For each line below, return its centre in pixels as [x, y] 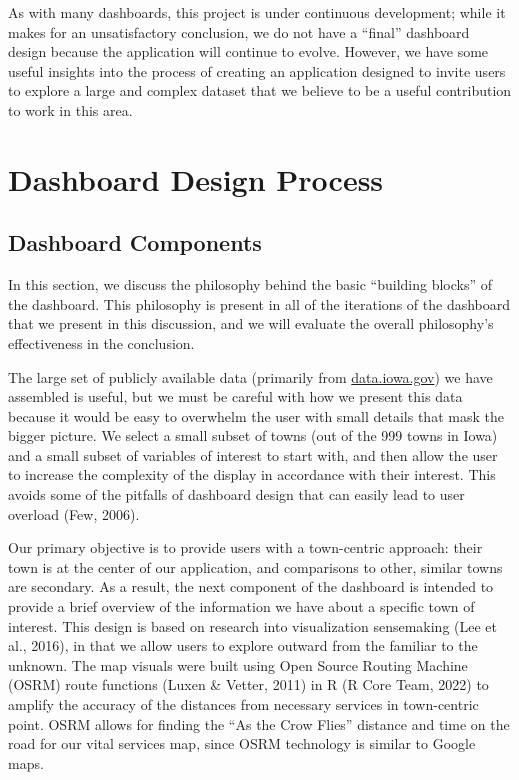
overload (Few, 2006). [74, 513]
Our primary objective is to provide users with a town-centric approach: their [245, 547]
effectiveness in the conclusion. [101, 342]
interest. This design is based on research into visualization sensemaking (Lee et [253, 625]
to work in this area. [70, 109]
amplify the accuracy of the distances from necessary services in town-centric [243, 704]
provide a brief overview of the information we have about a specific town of [241, 606]
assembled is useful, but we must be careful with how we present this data [235, 396]
